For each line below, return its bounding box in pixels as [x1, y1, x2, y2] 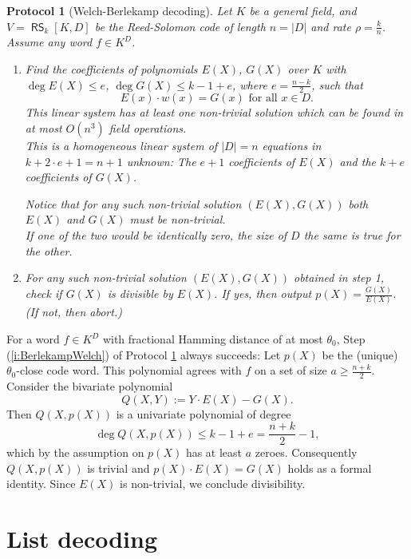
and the [339, 153, 376, 169]
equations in [262, 137, 322, 154]
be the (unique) [322, 346, 398, 363]
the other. [25, 242, 73, 259]
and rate [310, 18, 351, 34]
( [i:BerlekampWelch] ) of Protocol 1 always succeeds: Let [6, 346, 281, 363]
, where [232, 76, 267, 93]
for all [248, 93, 278, 105]
